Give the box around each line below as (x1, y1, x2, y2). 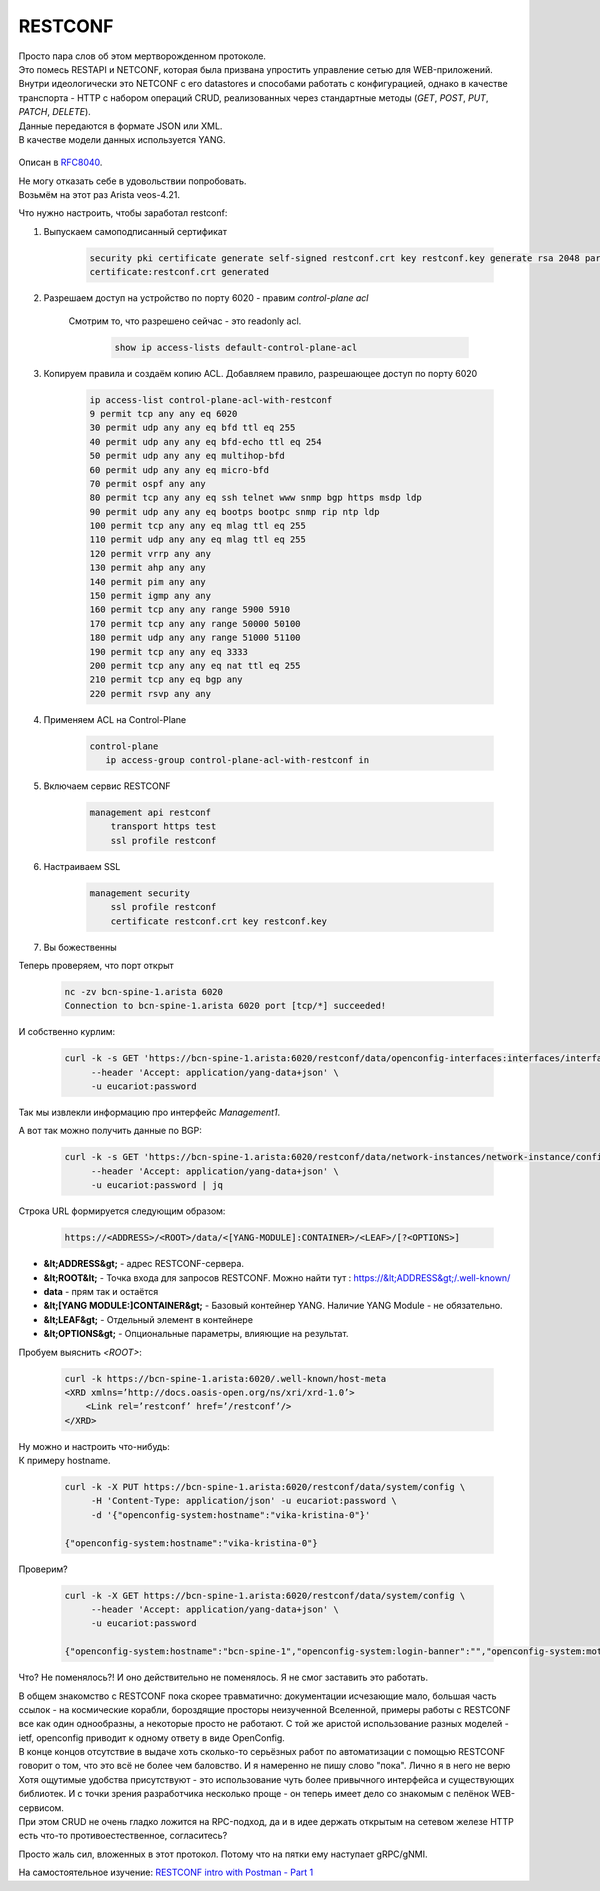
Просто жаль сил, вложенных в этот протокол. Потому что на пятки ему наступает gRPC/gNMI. (18, 1848, 428, 1860)
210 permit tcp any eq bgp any (89, 674, 244, 685)
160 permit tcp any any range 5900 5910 (89, 604, 290, 615)
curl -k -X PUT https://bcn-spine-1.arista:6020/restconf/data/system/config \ (64, 1481, 466, 1493)
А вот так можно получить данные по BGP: (18, 1125, 202, 1137)
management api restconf (89, 807, 212, 819)
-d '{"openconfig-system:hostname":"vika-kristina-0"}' (90, 1509, 371, 1520)
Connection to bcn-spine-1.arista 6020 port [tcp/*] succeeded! (64, 1000, 387, 1012)
